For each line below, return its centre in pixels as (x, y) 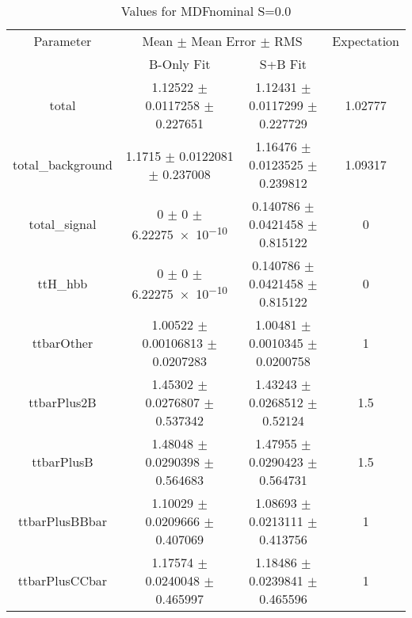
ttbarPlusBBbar (62, 521)
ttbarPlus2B (63, 402)
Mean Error (224, 41)
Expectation (366, 41)
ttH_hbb (63, 283)
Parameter (63, 41)
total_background (63, 164)
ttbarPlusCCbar (63, 580)
